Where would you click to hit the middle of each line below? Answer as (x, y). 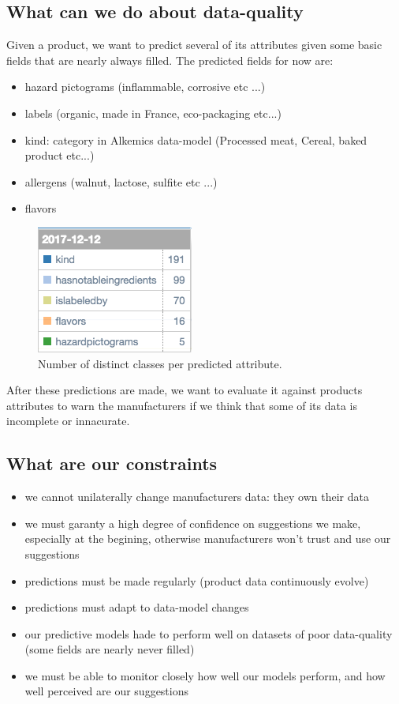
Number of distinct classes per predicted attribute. (160, 363)
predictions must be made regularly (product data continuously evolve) (197, 580)
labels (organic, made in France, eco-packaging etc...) (153, 113)
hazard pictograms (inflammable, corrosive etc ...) (145, 87)
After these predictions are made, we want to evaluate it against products (185, 390)
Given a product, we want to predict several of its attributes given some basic (194, 45)
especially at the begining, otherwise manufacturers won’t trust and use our (208, 538)
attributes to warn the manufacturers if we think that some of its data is (182, 405)
